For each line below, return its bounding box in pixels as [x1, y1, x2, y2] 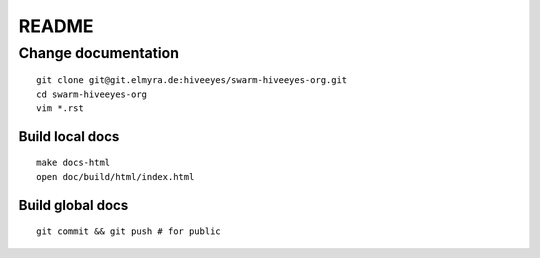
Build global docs [18, 196, 129, 214]
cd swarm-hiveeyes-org [36, 88, 148, 100]
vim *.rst [36, 102, 84, 114]
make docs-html [36, 157, 111, 169]
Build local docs [18, 128, 120, 145]
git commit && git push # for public [36, 226, 222, 237]
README [18, 15, 94, 37]
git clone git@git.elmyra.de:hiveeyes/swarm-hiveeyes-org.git [36, 75, 348, 86]
